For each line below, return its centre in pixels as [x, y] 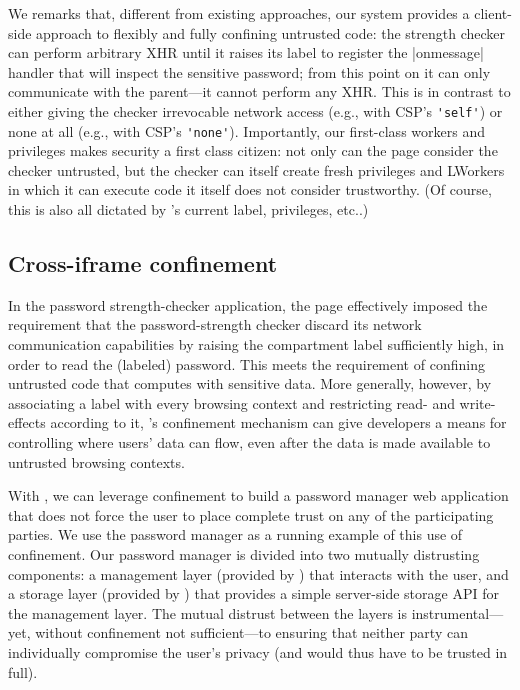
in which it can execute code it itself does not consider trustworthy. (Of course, [250, 189]
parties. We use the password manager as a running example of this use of [235, 534]
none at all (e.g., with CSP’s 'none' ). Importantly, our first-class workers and [246, 130]
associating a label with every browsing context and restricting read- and [231, 402]
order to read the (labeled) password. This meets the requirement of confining [246, 363]
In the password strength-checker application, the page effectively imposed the [248, 304]
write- [477, 402]
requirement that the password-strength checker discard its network [215, 324]
